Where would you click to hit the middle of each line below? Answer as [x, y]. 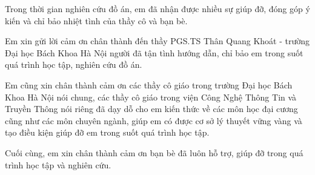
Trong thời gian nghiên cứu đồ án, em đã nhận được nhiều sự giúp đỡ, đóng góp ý [157, 8]
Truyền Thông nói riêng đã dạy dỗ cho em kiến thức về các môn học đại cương [151, 109]
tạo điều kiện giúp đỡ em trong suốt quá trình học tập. [107, 132]
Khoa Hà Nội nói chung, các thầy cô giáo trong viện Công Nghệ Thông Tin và [151, 97]
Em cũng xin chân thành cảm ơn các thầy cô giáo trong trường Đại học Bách [149, 84]
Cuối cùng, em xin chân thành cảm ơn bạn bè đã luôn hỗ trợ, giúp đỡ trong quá [154, 152]
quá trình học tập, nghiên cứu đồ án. [74, 64]
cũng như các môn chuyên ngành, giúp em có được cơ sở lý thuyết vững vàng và [154, 120]
